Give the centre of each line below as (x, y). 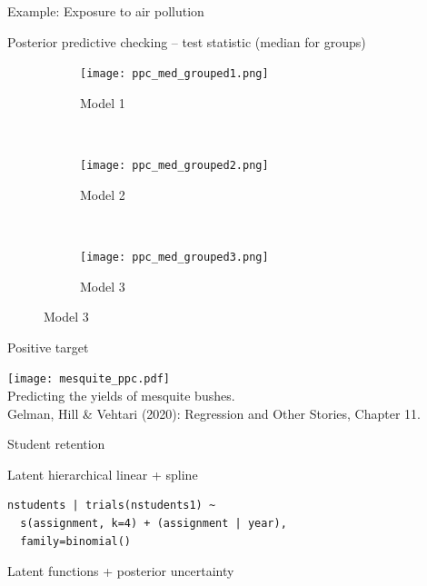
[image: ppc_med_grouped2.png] (174, 166)
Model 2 (103, 194)
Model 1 (103, 102)
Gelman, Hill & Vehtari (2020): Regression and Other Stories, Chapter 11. (214, 413)
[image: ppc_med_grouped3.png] (174, 257)
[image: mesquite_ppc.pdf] (89, 379)
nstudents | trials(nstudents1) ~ (112, 506)
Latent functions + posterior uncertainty (121, 571)
